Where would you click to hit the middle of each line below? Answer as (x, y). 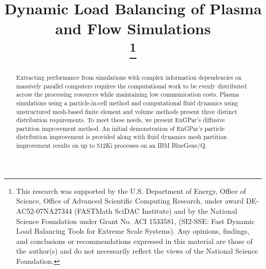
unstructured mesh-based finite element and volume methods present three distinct (127, 111)
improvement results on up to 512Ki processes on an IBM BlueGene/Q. (112, 145)
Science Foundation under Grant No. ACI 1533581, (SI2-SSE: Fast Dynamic (135, 221)
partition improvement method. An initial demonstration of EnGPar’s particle (120, 128)
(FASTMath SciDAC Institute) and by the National (156, 210)
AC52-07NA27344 (44, 210)
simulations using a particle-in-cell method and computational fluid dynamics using (127, 103)
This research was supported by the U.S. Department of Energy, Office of (131, 190)
